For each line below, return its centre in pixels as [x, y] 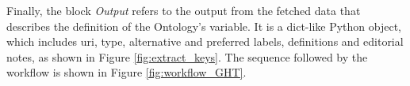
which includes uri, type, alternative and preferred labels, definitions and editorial [205, 41]
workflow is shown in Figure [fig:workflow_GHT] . [126, 72]
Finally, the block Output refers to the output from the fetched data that [184, 10]
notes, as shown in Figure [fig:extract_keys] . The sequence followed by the [187, 56]
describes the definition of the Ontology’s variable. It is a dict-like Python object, [204, 26]
